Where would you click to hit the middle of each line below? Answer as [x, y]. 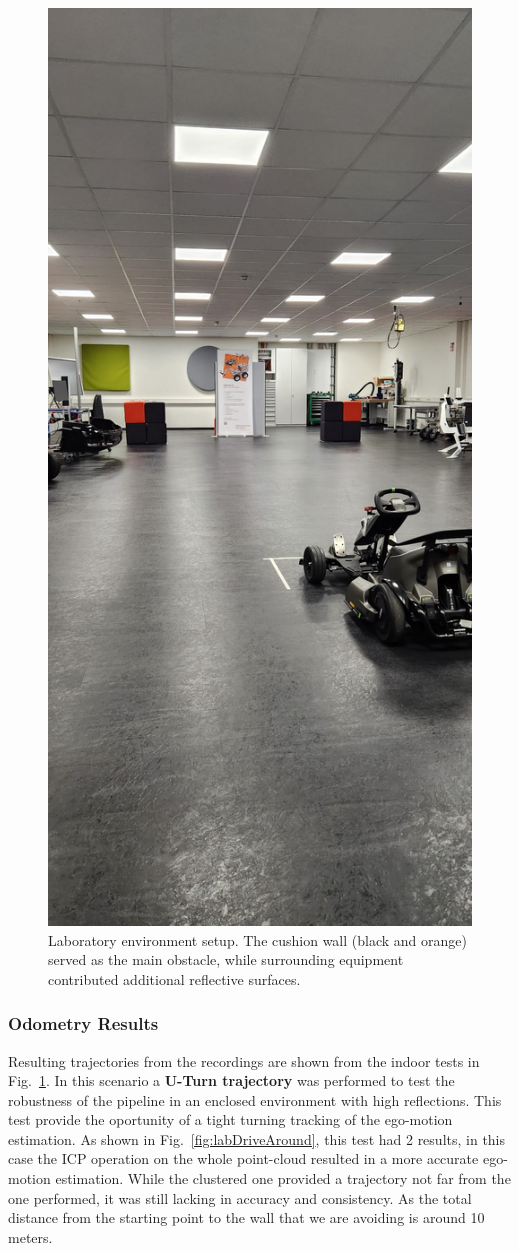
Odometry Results [83, 1023]
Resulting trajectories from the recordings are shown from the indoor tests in [244, 1060]
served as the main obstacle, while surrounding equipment [226, 959]
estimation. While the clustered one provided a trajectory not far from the [283, 1178]
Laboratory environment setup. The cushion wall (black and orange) [257, 939]
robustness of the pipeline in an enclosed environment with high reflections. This [255, 1099]
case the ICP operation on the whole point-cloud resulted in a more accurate [243, 1158]
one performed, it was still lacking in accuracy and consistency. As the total [240, 1197]
